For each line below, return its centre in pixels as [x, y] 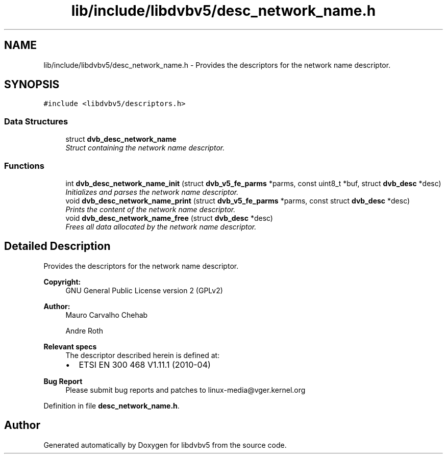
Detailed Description [57, 246]
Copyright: [62, 282]
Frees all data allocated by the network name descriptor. [161, 226]
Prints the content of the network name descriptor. [151, 209]
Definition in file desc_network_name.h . [111, 405]
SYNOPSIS [32, 85]
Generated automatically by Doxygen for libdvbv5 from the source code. [165, 445]
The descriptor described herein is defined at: [143, 355]
